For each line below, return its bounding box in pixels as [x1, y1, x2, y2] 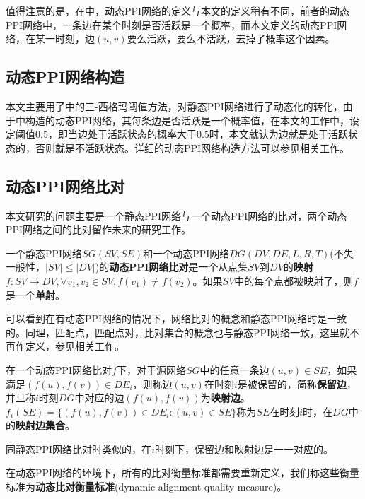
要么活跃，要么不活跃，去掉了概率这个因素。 [127, 31, 335, 46]
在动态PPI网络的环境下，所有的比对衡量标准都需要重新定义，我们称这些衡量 [6, 465, 360, 480]
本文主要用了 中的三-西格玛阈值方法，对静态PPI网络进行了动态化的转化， [6, 98, 343, 113]
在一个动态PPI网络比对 [6, 362, 112, 377]
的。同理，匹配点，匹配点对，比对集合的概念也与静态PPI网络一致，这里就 [6, 324, 350, 339]
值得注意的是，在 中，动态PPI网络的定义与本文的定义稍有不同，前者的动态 [6, 4, 350, 18]
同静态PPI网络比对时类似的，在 [6, 441, 152, 456]
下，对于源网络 [117, 362, 186, 377]
